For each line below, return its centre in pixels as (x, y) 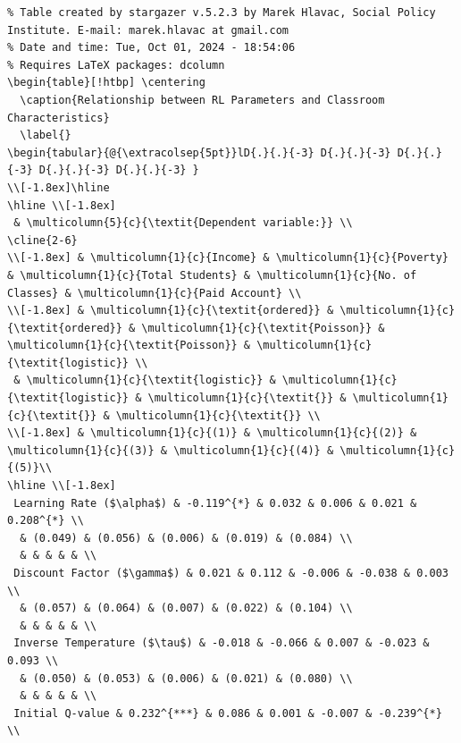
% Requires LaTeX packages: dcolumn (116, 65)
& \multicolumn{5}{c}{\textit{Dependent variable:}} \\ (183, 223)
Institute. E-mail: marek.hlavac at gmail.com (148, 30)
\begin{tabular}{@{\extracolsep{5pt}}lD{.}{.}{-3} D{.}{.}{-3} (199, 152)
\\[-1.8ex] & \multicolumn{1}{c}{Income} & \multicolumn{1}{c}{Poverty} (228, 258)
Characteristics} (59, 118)
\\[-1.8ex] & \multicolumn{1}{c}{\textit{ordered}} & (171, 311)
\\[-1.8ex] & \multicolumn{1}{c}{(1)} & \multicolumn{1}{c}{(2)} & (212, 433)
